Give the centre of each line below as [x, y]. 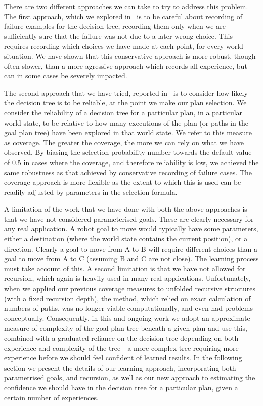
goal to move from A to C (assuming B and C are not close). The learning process [131, 258]
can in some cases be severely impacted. [66, 76]
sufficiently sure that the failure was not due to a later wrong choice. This [118, 36]
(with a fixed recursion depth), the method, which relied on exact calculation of [127, 298]
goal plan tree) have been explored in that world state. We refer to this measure [128, 132]
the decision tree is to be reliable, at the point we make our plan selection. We [125, 103]
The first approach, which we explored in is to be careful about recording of [123, 16]
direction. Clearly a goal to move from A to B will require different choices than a [131, 248]
